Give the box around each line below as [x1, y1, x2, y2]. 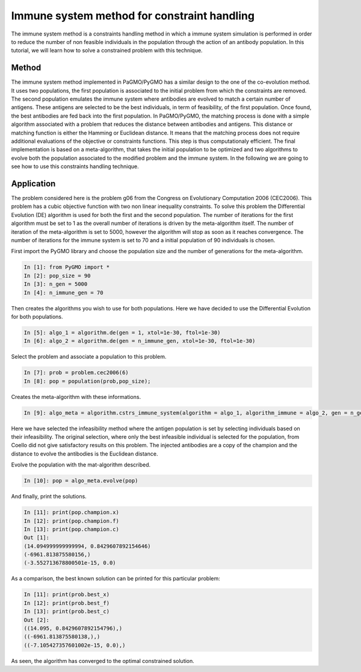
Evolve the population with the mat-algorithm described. [11, 461, 150, 468]
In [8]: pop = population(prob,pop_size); [23, 377, 151, 385]
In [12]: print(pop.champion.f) [23, 517, 120, 524]
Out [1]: [23, 534, 50, 541]
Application [11, 178, 56, 189]
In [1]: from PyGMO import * [23, 264, 110, 271]
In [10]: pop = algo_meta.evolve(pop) [23, 477, 138, 485]
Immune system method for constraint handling [11, 9, 255, 22]
